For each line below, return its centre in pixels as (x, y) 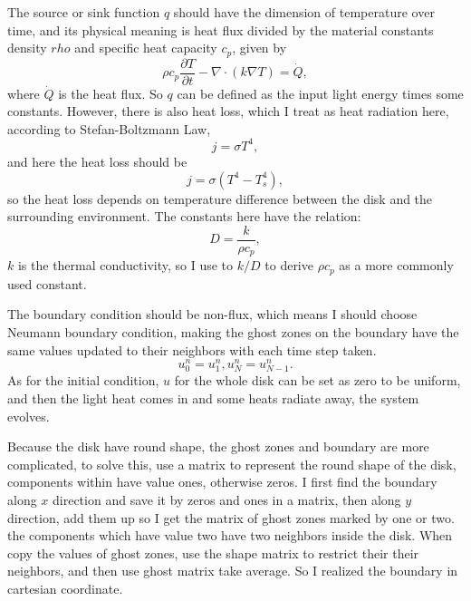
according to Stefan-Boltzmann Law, (109, 128)
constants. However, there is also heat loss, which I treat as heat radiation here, (228, 111)
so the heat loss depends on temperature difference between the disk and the (220, 198)
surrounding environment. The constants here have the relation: (184, 216)
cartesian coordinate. (65, 588)
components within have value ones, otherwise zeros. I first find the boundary (222, 482)
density (27, 48)
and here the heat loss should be (97, 161)
